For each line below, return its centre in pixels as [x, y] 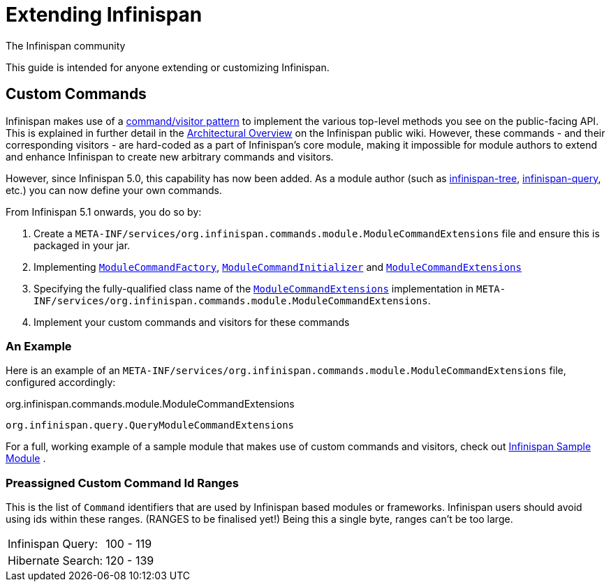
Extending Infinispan [104, 15]
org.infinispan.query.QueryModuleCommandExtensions [150, 425]
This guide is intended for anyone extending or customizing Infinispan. [168, 67]
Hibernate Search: [56, 561]
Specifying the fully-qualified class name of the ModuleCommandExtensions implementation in [254, 288]
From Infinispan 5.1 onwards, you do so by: [104, 211]
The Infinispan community [66, 45]
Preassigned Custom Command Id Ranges [122, 483]
